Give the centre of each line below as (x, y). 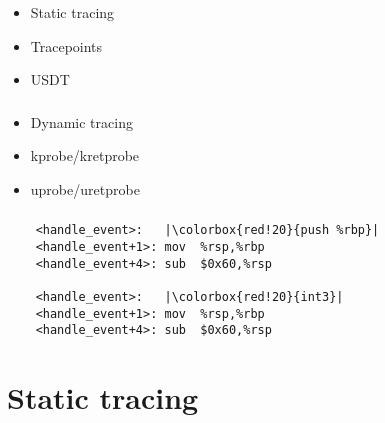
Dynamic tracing (81, 121)
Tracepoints (66, 45)
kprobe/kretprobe (85, 155)
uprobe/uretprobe (85, 188)
